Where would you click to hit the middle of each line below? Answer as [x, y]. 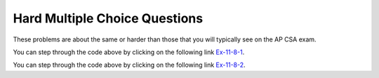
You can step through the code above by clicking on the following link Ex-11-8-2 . [129, 65]
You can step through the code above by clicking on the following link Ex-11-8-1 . [129, 52]
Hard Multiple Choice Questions [108, 18]
